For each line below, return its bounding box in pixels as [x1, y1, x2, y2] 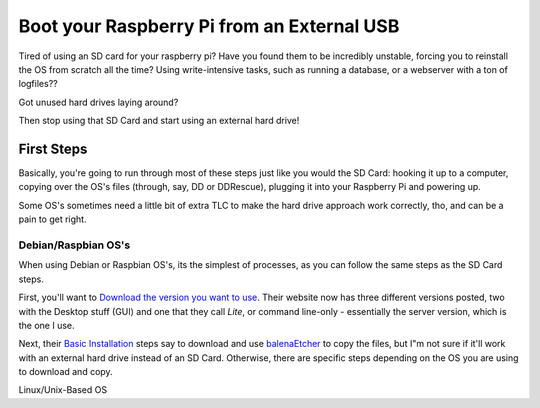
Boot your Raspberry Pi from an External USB [18, 15, 400, 37]
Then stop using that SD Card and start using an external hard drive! [18, 115, 300, 127]
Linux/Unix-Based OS [18, 384, 108, 396]
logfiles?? [18, 78, 59, 90]
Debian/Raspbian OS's [18, 238, 131, 252]
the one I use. [18, 319, 75, 331]
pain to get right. [18, 213, 87, 225]
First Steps [18, 140, 88, 157]
